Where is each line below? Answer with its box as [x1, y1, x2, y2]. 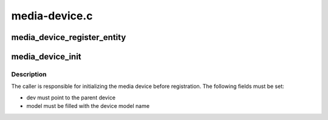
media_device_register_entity [11, 32, 126, 42]
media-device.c [11, 9, 94, 22]
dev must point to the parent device [26, 94, 116, 101]
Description [11, 70, 47, 78]
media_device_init [11, 52, 81, 62]
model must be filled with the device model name [26, 102, 150, 110]
